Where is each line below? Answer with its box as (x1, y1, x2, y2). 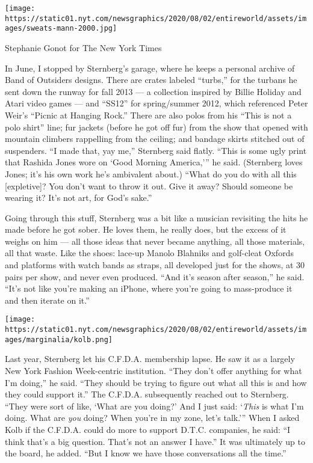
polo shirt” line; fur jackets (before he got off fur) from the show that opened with (5, 120, 308, 133)
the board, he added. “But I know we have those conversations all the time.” (5, 447, 287, 459)
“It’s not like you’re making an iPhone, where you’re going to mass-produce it (5, 282, 293, 295)
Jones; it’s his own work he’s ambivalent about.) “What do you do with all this (5, 167, 297, 180)
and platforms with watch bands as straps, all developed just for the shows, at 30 (5, 259, 305, 271)
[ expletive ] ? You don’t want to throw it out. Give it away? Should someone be (5, 179, 293, 192)
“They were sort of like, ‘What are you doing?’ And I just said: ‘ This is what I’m (5, 399, 304, 412)
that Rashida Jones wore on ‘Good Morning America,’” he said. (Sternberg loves (5, 156, 303, 168)
